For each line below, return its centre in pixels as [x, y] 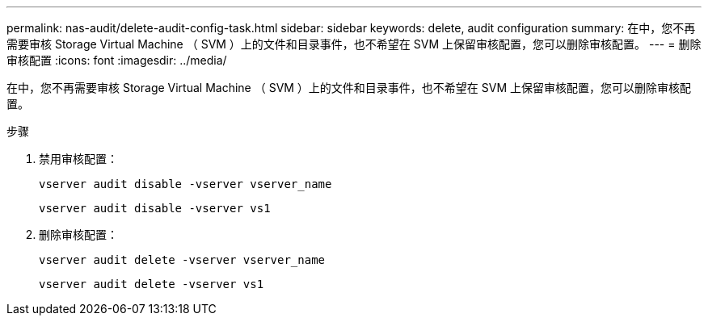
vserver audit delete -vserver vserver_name [182, 260]
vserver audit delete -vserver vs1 [152, 284]
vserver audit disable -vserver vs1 [155, 208]
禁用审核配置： [78, 159]
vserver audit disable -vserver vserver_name [185, 184]
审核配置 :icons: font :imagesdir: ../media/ [117, 60]
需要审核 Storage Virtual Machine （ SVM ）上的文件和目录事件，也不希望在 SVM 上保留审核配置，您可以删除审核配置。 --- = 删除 [354, 44]
